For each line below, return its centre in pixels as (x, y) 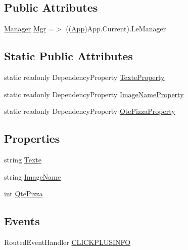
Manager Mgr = (29, 29)
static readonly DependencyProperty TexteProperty (84, 77)
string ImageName (33, 176)
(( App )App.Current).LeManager (116, 29)
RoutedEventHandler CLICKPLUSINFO (67, 242)
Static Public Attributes (68, 56)
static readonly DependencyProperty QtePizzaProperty (90, 111)
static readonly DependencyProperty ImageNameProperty (94, 94)
